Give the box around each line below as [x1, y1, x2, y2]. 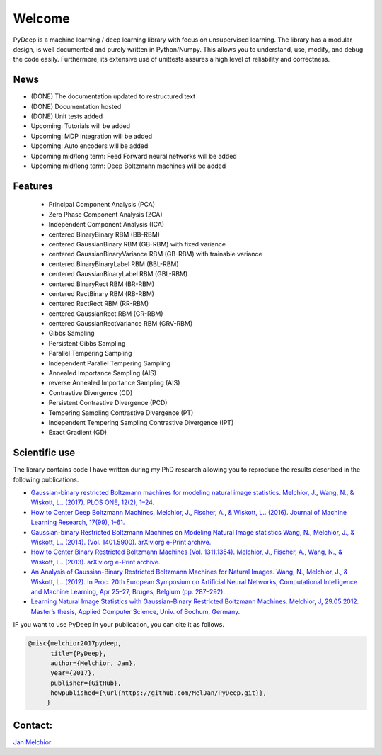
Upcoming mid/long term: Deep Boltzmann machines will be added [30, 161, 226, 170]
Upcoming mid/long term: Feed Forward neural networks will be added [30, 152, 237, 160]
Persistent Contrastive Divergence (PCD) [48, 399, 168, 407]
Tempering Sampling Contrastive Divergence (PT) [48, 408, 194, 417]
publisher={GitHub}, [50, 679, 122, 687]
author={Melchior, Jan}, [50, 659, 137, 667]
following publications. [13, 475, 79, 484]
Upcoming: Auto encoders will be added [30, 142, 149, 150]
